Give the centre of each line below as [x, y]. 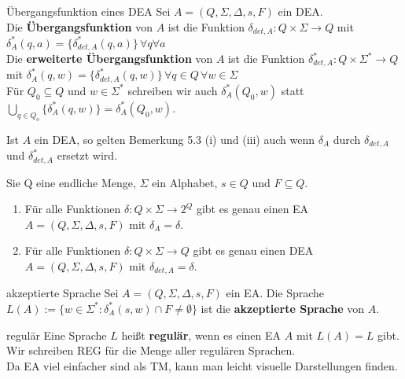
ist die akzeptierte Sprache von [283, 308]
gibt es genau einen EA [252, 209]
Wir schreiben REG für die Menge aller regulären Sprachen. [151, 350]
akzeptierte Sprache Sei [63, 293]
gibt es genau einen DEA [253, 250]
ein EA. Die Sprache [275, 293]
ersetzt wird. [87, 155]
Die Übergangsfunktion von [79, 26]
